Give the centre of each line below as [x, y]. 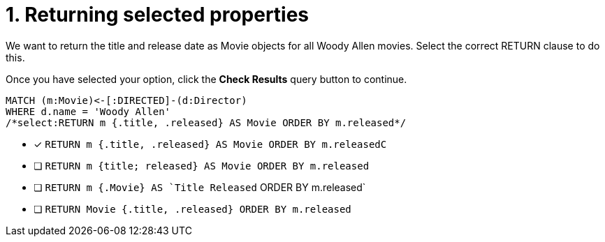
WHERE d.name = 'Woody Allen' [88, 111]
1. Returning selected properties [158, 15]
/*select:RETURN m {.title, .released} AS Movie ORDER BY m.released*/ [206, 122]
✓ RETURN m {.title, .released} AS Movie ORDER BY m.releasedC [210, 144]
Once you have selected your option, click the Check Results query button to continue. [206, 79]
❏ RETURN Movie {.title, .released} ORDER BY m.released [192, 209]
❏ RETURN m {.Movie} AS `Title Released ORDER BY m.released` [200, 187]
